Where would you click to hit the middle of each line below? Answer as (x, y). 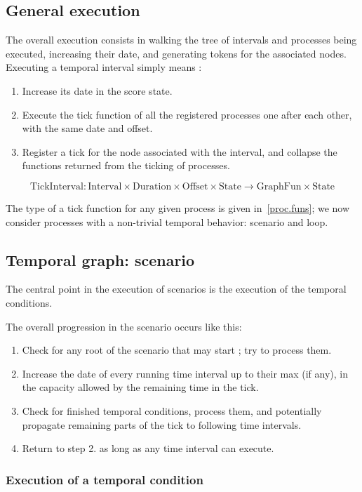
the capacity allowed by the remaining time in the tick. (140, 387)
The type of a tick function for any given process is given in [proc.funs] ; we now (178, 207)
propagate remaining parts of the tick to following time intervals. (162, 424)
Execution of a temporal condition (105, 479)
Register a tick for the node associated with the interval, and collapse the (180, 151)
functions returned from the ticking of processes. (126, 165)
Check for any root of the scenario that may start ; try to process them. (177, 350)
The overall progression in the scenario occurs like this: (124, 326)
